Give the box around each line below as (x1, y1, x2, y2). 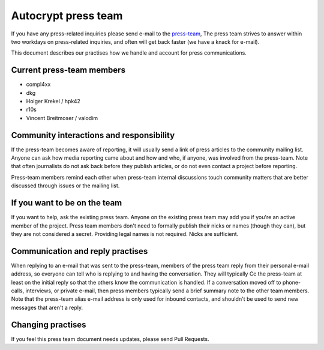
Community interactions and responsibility (11, 130, 175, 140)
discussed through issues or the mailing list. (11, 182, 120, 189)
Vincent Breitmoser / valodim (26, 114, 98, 121)
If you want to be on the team (11, 198, 122, 208)
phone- (282, 279, 301, 286)
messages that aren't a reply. (11, 304, 83, 311)
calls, (11, 287, 25, 294)
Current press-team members (11, 65, 126, 75)
